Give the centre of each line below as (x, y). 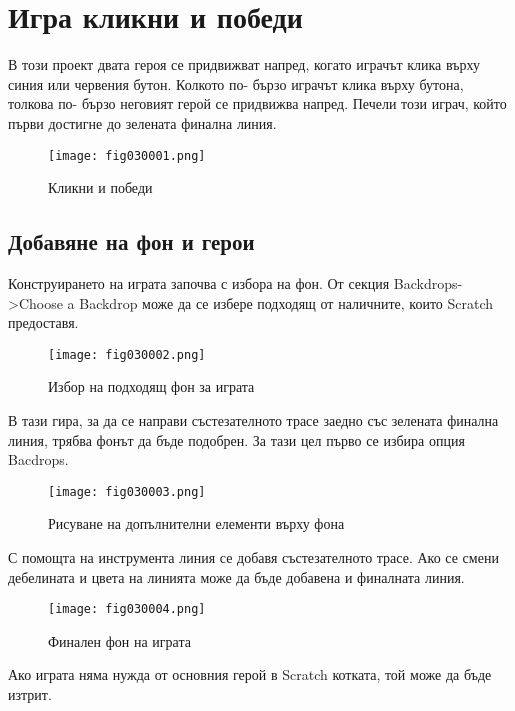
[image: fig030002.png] (127, 354)
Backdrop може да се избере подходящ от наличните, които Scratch (286, 302)
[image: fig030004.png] (127, 609)
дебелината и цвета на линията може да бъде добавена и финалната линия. (236, 576)
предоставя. (43, 322)
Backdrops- (428, 282)
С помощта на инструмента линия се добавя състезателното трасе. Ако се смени (253, 557)
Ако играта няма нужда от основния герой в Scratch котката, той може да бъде (250, 674)
